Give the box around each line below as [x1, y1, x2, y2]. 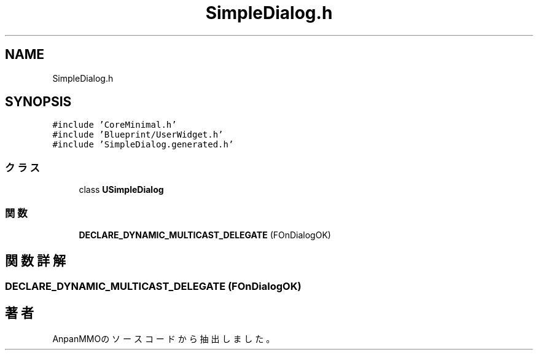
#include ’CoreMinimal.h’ [52, 120, 177, 130]
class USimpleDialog [79, 184, 164, 195]
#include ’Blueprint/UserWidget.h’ [52, 130, 224, 140]
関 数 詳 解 [5, 253, 66, 269]
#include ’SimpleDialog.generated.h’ [52, 139, 234, 150]
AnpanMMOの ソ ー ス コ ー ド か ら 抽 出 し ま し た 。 [52, 333, 275, 344]
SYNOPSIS [5, 94, 72, 110]
